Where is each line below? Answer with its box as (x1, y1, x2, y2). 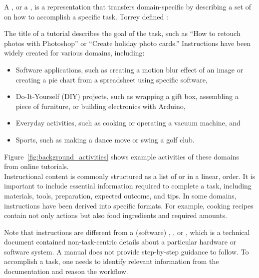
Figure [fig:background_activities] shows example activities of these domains (4, 151, 239, 161)
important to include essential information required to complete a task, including (4, 180, 252, 191)
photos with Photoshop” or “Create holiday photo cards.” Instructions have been (4, 37, 251, 48)
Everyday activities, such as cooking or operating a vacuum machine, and (15, 117, 241, 128)
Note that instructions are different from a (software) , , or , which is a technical (4, 226, 250, 237)
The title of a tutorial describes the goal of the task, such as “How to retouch (4, 28, 241, 38)
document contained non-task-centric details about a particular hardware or (4, 236, 237, 247)
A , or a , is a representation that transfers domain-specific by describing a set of (4, 1, 252, 11)
